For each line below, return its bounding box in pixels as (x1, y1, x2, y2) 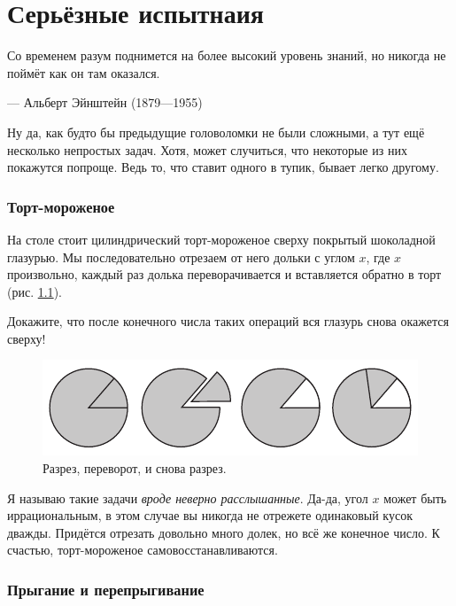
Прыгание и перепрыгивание (7, 578, 205, 600)
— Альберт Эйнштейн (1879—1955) (7, 93, 203, 112)
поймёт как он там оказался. (7, 63, 160, 82)
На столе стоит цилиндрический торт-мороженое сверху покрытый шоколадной (7, 229, 436, 248)
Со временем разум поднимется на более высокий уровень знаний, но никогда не (7, 46, 446, 65)
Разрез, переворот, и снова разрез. (43, 459, 227, 478)
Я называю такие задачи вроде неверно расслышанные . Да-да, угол (7, 488, 368, 507)
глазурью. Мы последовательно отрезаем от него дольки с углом (7, 247, 355, 266)
